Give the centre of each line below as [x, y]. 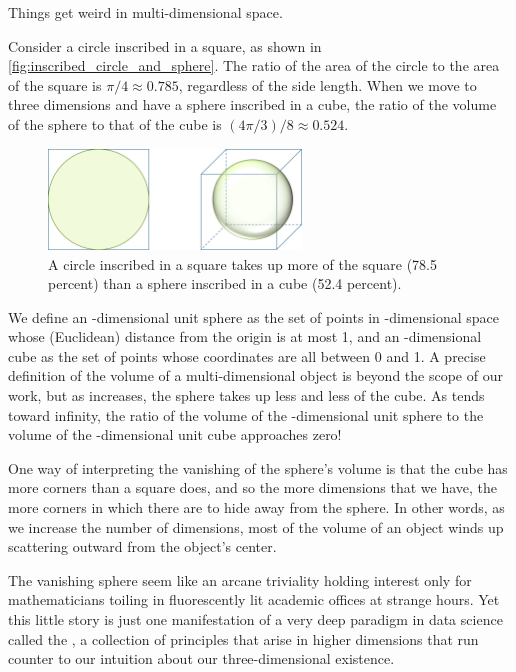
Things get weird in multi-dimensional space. [145, 12]
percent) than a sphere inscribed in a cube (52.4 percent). [225, 283]
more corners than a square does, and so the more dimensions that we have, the [253, 487]
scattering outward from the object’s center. [142, 546]
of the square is [55, 84]
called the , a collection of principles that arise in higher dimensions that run [243, 638]
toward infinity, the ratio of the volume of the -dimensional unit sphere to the [246, 414]
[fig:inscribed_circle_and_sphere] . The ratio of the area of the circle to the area [254, 65]
